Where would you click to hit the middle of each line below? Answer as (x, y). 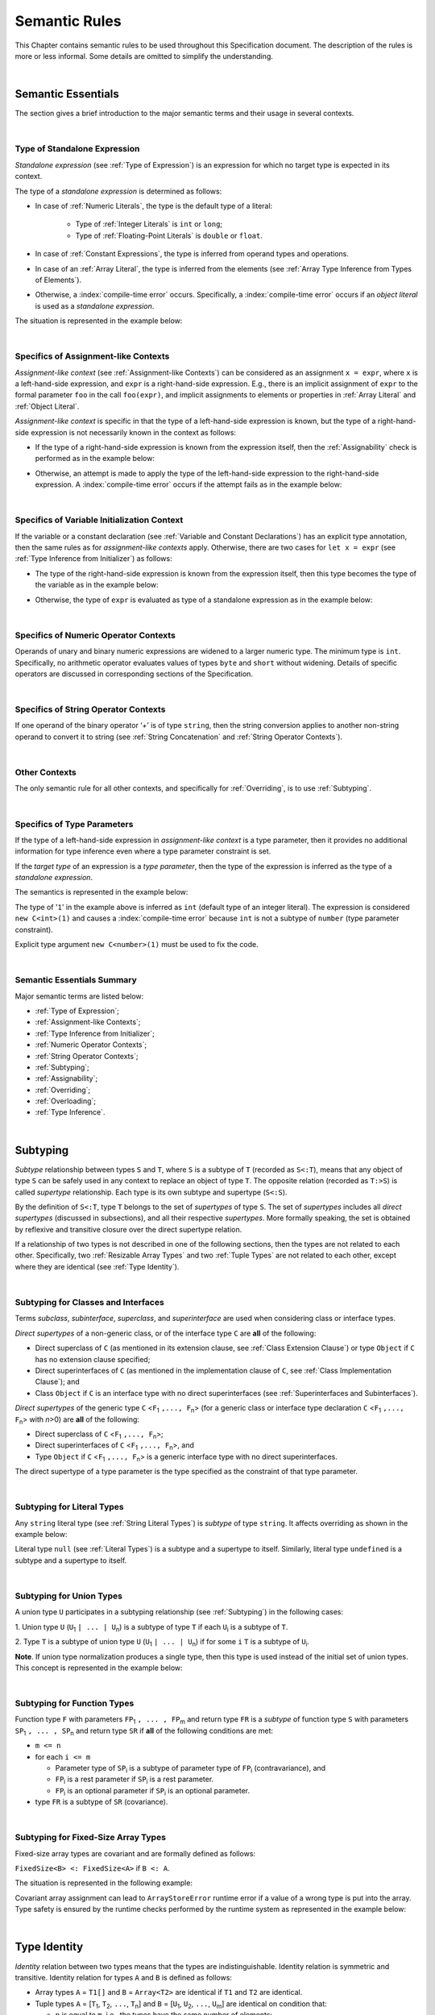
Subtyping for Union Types (68, 1596)
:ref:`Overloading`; (66, 1101)
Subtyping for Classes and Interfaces (89, 1302)
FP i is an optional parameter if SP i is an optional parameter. (153, 1791)
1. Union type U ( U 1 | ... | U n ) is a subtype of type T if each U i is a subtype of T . (151, 1628)
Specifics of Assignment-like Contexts (92, 356)
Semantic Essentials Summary (76, 980)
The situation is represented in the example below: (99, 321)
